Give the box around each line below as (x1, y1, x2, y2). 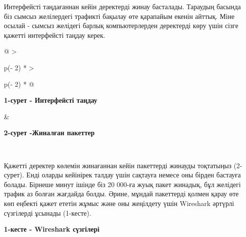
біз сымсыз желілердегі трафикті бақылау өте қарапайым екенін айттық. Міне (4, 11, 235, 21)
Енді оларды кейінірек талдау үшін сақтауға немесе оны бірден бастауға (26, 170, 241, 180)
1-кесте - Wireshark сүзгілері (4, 224, 100, 234)
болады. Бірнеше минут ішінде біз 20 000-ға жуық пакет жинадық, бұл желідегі (4, 179, 241, 189)
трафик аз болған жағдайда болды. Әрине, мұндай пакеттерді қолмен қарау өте (4, 189, 239, 199)
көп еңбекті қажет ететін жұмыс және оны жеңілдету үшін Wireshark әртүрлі (4, 198, 234, 208)
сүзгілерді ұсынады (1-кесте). (4, 207, 91, 218)
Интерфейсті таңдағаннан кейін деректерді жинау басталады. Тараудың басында (4, 1, 241, 11)
